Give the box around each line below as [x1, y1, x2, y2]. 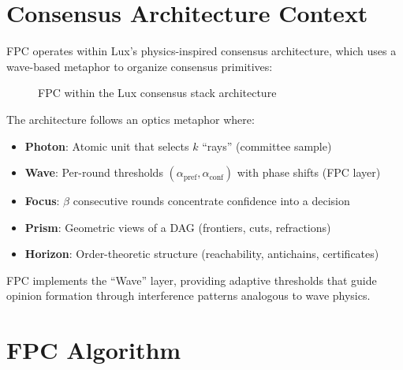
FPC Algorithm [6, 334, 181, 366]
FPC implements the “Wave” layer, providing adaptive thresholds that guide [6, 271, 377, 288]
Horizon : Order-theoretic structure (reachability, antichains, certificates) [24, 245, 379, 262]
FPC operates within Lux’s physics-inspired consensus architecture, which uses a [6, 43, 397, 59]
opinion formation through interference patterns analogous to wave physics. [6, 287, 371, 304]
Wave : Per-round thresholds [24, 164, 163, 181]
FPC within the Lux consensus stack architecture [38, 84, 277, 101]
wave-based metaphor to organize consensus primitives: [6, 58, 273, 74]
